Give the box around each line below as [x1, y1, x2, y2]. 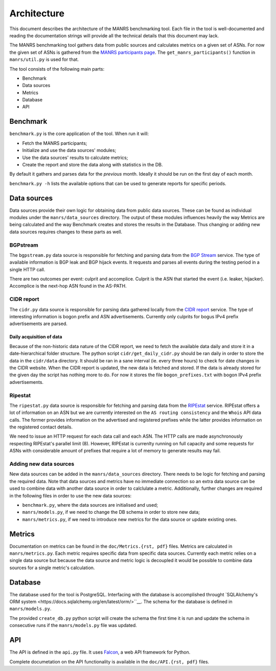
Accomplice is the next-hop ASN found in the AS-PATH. [9, 283, 127, 289]
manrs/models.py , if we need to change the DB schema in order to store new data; [22, 509, 200, 515]
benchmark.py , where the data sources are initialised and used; [22, 502, 158, 508]
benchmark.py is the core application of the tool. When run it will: [9, 131, 149, 137]
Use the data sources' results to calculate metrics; [22, 154, 128, 161]
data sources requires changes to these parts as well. [9, 228, 123, 235]
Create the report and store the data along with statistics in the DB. [22, 161, 163, 167]
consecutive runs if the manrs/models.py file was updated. [9, 622, 137, 629]
